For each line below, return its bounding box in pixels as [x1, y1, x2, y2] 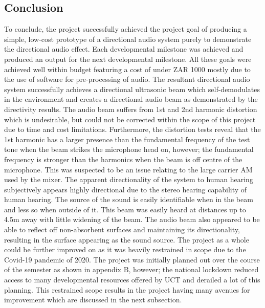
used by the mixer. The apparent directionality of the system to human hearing [4, 174, 253, 185]
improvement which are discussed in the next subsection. [4, 294, 182, 305]
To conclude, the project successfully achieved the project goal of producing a [4, 24, 247, 34]
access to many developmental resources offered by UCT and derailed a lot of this [4, 274, 260, 285]
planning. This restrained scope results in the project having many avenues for [4, 284, 250, 295]
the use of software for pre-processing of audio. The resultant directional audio [4, 74, 250, 84]
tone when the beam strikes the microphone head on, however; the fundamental [4, 144, 254, 155]
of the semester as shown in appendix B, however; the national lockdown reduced [4, 264, 259, 275]
